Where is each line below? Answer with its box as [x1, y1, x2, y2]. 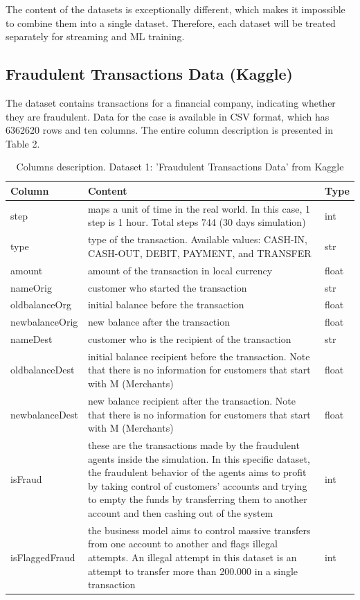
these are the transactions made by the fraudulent [87, 437, 300, 452]
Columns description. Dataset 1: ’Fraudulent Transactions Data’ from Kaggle [16, 159, 344, 174]
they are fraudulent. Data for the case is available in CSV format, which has [6, 109, 330, 123]
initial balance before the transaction [87, 297, 244, 312]
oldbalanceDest [10, 362, 75, 377]
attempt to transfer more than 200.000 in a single [87, 563, 298, 578]
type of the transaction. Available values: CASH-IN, [87, 232, 308, 247]
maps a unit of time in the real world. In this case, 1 [87, 201, 310, 215]
